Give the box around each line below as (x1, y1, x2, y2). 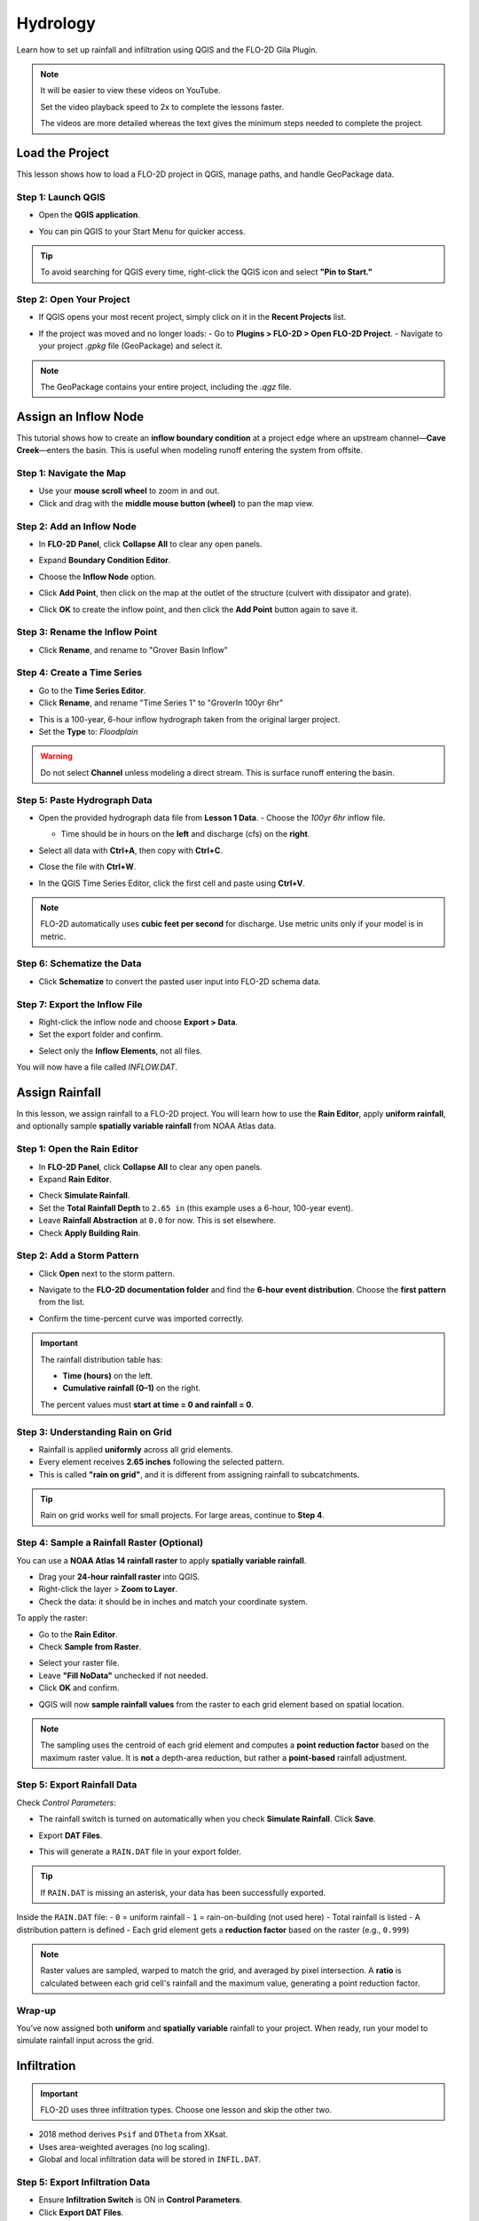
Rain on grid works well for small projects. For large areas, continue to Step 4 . (40, 1510, 325, 1521)
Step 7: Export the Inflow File (16, 998, 143, 1010)
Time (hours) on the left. (62, 1371, 153, 1381)
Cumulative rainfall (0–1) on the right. (62, 1382, 201, 1394)
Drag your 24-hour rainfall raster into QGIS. (38, 1572, 200, 1582)
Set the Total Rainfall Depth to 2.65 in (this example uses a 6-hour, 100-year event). (38, 1202, 354, 1213)
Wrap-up (16, 2004, 57, 2017)
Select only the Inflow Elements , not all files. (38, 1045, 203, 1056)
